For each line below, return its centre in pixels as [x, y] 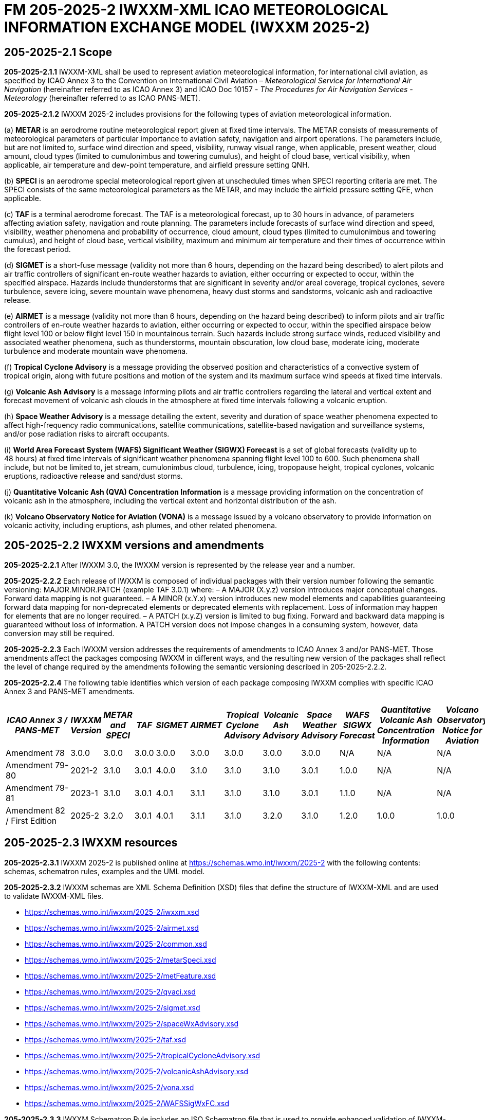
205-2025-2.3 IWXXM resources [91, 843]
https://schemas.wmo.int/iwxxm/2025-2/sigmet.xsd [113, 1007]
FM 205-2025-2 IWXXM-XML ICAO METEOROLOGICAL [196, 10]
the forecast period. [38, 249]
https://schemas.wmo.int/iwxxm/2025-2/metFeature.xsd [120, 976]
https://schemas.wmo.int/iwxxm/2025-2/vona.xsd [109, 1087]
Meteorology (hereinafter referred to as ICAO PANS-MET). [102, 98]
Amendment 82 [35, 811]
